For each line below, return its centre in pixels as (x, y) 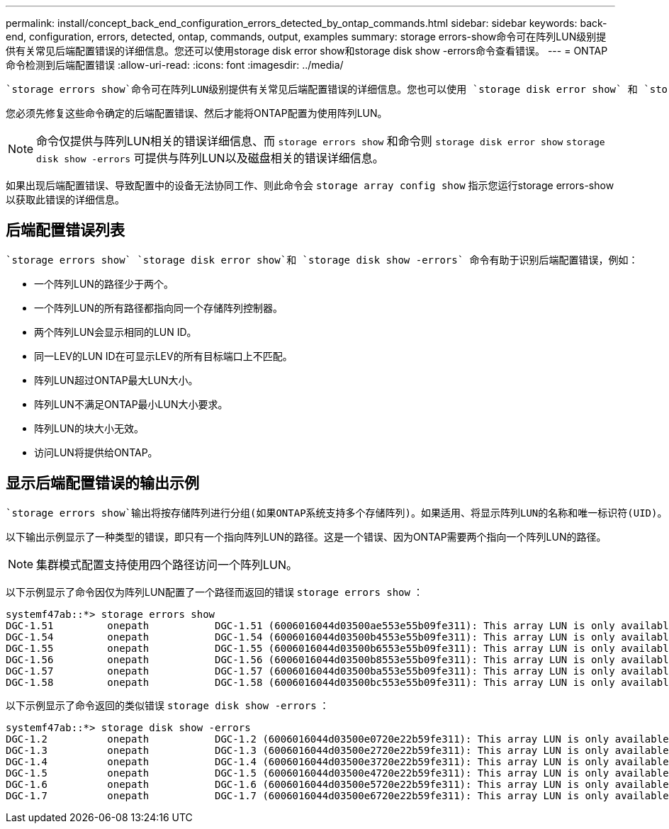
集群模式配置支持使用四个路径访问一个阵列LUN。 (167, 564)
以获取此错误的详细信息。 (65, 199)
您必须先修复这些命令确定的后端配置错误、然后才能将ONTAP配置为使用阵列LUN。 (197, 113)
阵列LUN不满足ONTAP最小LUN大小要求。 (131, 404)
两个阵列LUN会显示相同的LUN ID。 (116, 332)
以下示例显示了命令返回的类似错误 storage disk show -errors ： (168, 705)
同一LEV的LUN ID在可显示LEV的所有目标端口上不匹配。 (163, 356)
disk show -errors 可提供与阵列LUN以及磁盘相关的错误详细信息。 (210, 158)
